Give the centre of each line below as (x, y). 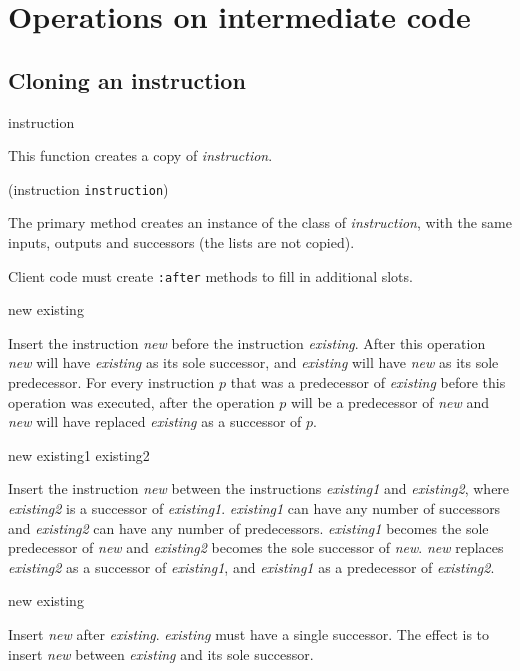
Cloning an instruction (127, 79)
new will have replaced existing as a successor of (155, 421)
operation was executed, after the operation (141, 401)
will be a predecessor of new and (390, 401)
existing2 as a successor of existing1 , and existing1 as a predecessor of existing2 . (251, 566)
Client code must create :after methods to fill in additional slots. (210, 275)
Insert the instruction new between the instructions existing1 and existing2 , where (259, 488)
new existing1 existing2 (79, 454)
